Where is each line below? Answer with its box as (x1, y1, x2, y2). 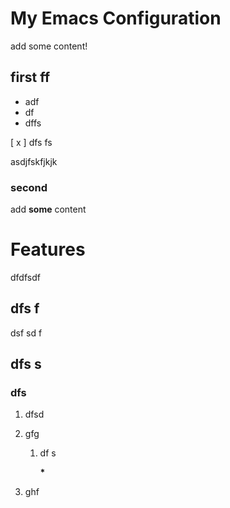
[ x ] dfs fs (10, 136, 53, 148)
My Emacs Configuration (10, 7, 222, 30)
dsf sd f (10, 327, 43, 339)
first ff (10, 69, 51, 86)
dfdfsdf (10, 271, 41, 283)
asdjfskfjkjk (10, 155, 58, 167)
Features (10, 238, 86, 261)
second (10, 180, 48, 194)
